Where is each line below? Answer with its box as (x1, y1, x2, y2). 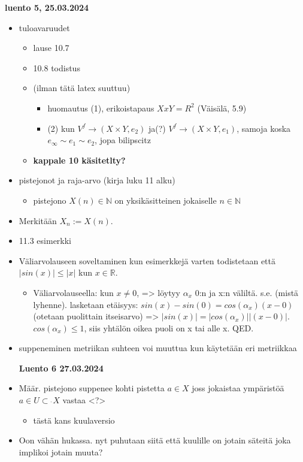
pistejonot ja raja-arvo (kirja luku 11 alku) (19, 174, 175, 186)
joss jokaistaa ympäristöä (192, 382, 284, 394)
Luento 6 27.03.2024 (19, 361, 104, 374)
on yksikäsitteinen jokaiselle (114, 194, 217, 206)
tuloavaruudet (19, 21, 70, 34)
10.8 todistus (33, 61, 80, 74)
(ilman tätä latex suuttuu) (33, 81, 131, 94)
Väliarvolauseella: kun (33, 286, 114, 298)
